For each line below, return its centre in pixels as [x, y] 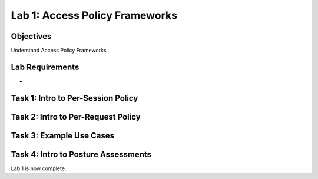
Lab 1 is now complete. [39, 168]
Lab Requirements [45, 67]
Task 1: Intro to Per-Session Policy [74, 98]
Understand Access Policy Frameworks [59, 51]
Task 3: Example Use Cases [63, 135]
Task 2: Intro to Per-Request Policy [76, 117]
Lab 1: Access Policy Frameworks [94, 15]
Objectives [31, 36]
